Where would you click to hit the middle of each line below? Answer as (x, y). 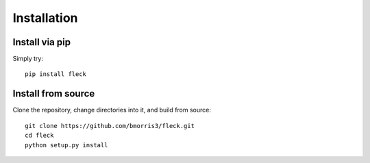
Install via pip (42, 42)
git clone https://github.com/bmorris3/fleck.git (110, 126)
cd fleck (39, 136)
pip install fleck (56, 74)
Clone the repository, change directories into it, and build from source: (112, 110)
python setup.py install (66, 145)
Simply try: (28, 59)
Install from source (54, 93)
